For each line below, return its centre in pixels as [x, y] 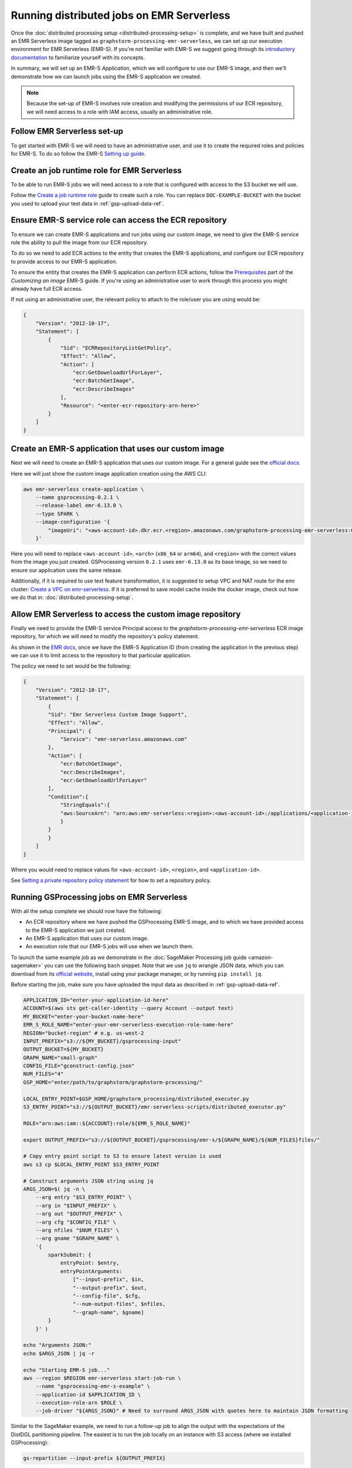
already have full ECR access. [47, 288]
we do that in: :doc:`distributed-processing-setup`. [72, 597]
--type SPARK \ [57, 514]
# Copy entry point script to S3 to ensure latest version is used [122, 1156]
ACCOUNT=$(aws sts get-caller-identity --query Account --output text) [128, 1008]
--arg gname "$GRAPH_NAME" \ [77, 1238]
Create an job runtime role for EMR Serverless [96, 170]
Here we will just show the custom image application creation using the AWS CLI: [109, 473]
